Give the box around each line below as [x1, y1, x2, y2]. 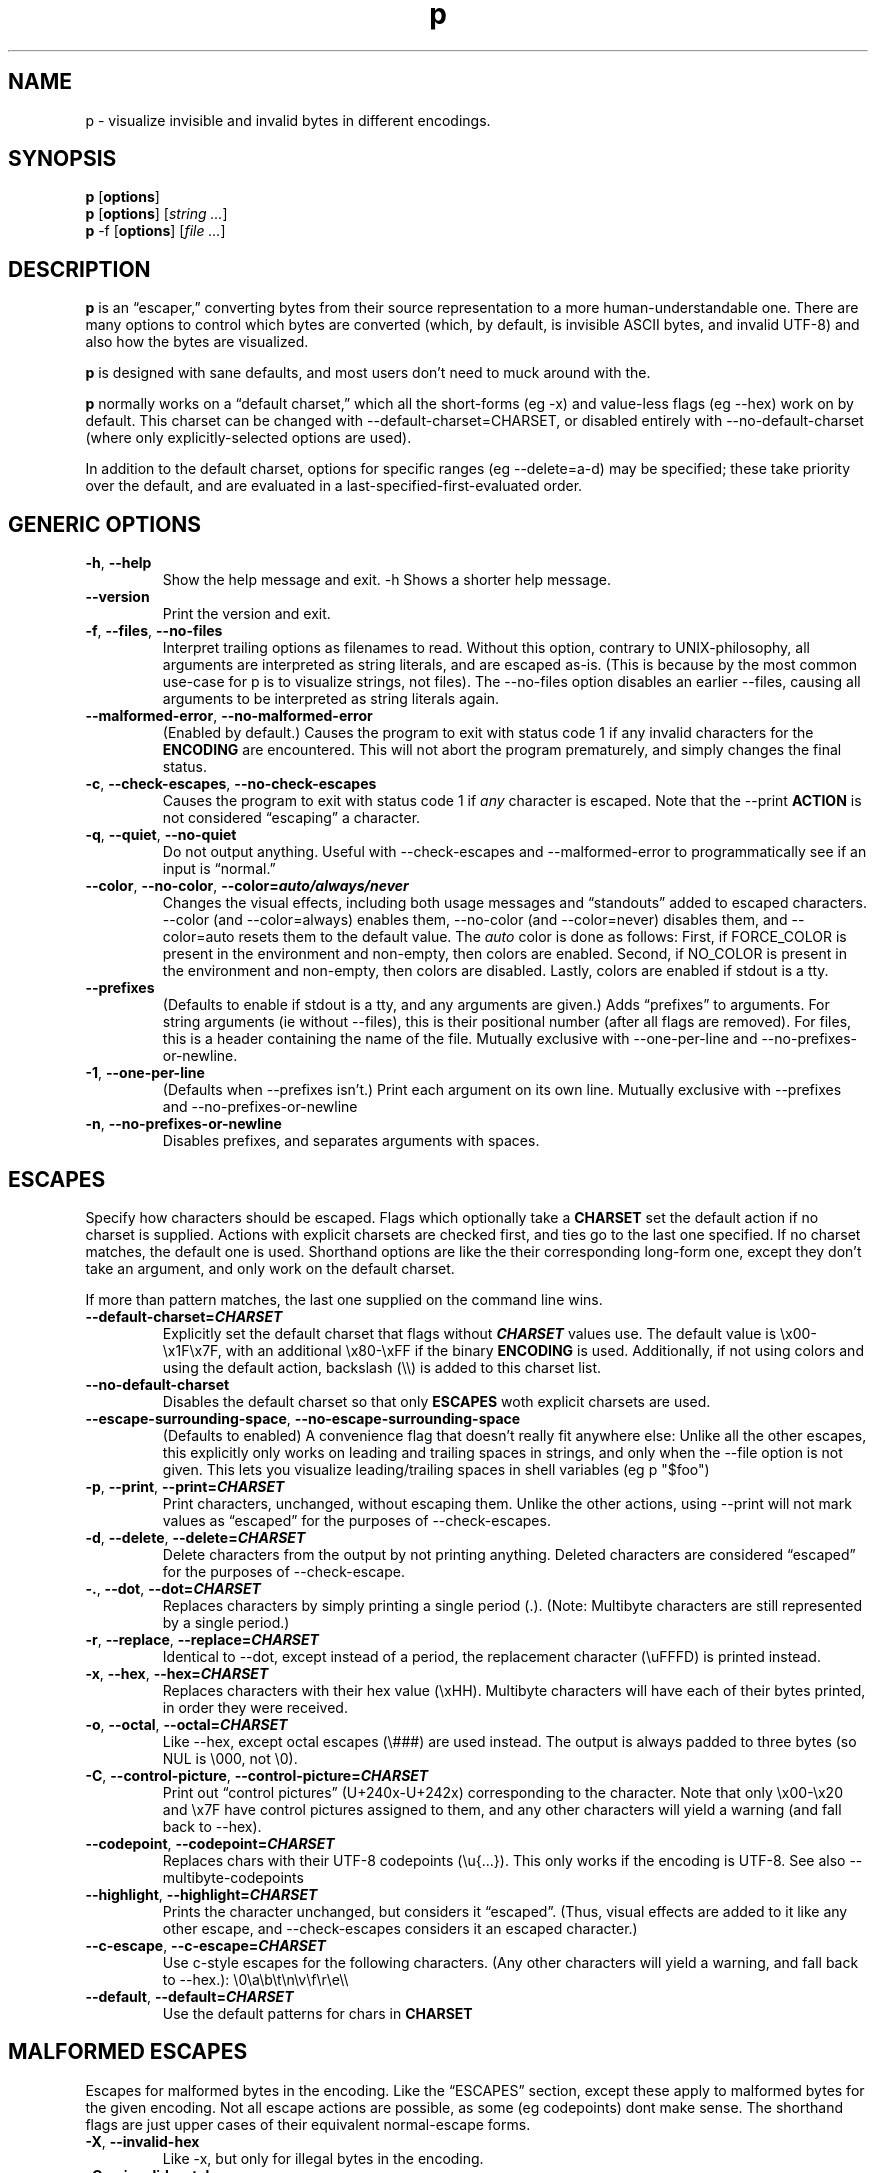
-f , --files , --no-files [85, 622, 223, 640]
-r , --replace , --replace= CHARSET [85, 1630, 319, 1648]
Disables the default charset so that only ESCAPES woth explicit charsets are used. [162, 1392, 711, 1410]
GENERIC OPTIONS [8, 511, 202, 537]
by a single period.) [162, 1613, 290, 1631]
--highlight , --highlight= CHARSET [85, 1885, 318, 1903]
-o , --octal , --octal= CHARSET [85, 1715, 288, 1733]
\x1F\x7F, [162, 1341, 222, 1359]
